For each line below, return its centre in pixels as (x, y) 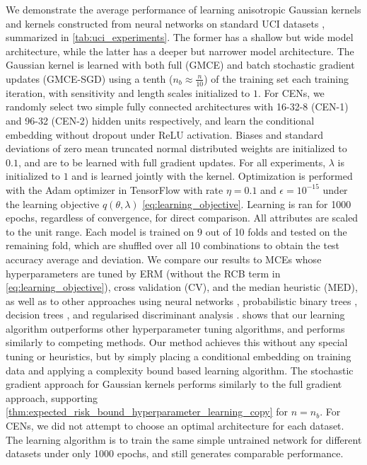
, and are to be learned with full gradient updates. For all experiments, (172, 162)
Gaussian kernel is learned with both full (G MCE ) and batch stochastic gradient (180, 65)
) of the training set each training (276, 78)
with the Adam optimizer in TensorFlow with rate (115, 189)
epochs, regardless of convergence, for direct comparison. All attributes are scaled (182, 218)
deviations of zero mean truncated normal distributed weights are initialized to (176, 148)
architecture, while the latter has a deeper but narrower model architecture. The (180, 51)
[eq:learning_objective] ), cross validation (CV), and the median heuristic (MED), (182, 287)
